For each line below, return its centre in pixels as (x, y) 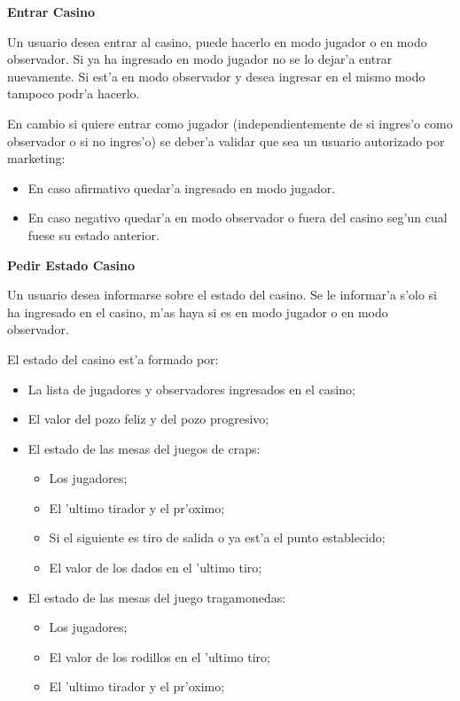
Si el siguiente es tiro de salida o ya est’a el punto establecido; (217, 537)
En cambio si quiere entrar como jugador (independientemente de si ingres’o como (230, 123)
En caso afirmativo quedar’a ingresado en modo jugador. (182, 187)
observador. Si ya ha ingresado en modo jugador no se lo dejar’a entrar (200, 59)
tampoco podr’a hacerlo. (74, 93)
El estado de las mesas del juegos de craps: (144, 448)
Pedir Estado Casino (71, 265)
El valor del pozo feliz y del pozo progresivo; (148, 419)
